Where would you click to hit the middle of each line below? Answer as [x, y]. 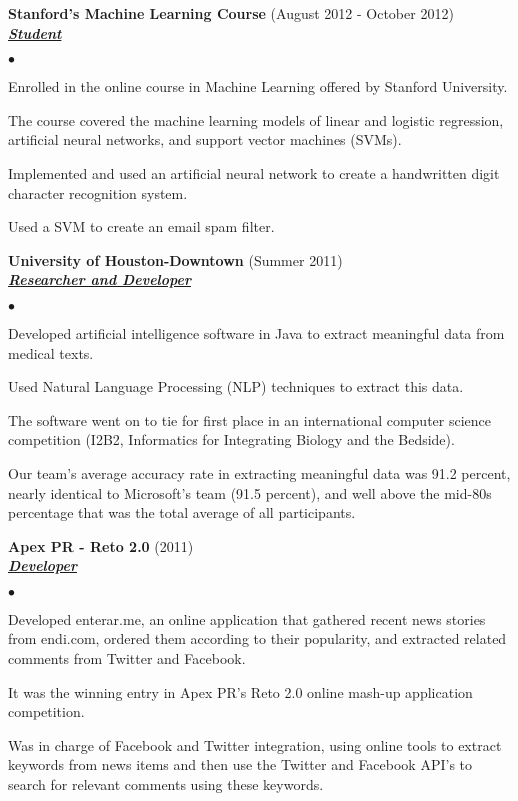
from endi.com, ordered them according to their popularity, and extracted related [257, 638]
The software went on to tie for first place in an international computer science [249, 419]
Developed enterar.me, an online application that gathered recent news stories [247, 618]
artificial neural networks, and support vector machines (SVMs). [205, 139]
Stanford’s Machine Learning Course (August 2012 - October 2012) [231, 13]
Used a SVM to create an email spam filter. [141, 226]
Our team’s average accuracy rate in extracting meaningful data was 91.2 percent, [259, 472]
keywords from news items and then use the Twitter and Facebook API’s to [240, 764]
